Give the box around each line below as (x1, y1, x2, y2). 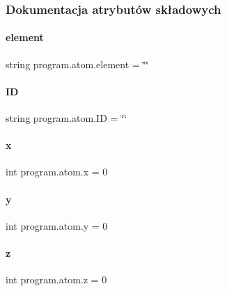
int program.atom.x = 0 (6, 164, 108, 179)
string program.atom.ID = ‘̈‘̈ (6, 111, 127, 125)
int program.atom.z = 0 (6, 272, 107, 287)
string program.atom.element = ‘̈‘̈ (6, 56, 149, 71)
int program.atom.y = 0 (6, 218, 108, 233)
